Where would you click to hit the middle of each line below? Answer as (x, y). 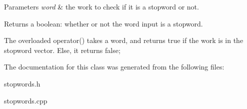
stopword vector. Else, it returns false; (62, 50)
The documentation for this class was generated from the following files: (114, 67)
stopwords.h (22, 83)
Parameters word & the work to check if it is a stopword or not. (101, 6)
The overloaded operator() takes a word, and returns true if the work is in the (124, 40)
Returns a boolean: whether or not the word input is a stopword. (103, 23)
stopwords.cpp (26, 100)
